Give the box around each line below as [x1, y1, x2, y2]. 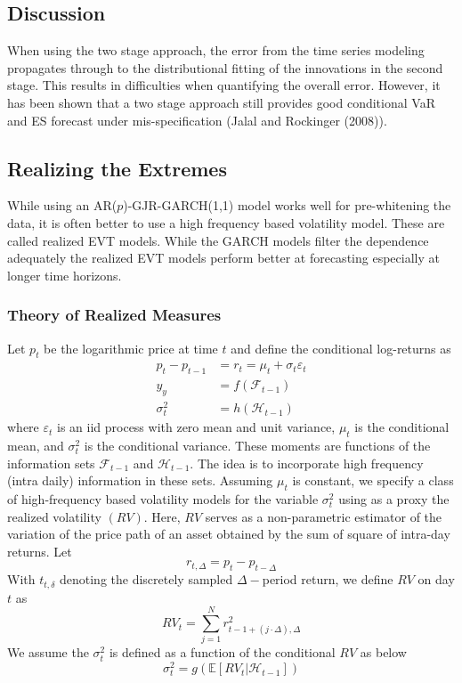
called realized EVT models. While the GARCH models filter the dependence [7, 231, 429, 249]
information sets [7, 453, 95, 472]
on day [417, 570, 455, 589]
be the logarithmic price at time [44, 338, 218, 357]
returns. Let [7, 541, 72, 560]
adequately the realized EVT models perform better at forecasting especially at [7, 248, 440, 267]
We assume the [7, 643, 89, 662]
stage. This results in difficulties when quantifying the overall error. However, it [7, 76, 441, 94]
